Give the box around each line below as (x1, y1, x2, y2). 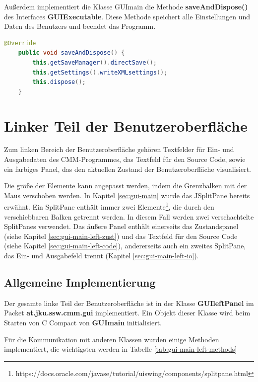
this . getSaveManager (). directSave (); (32, 59, 157, 66)
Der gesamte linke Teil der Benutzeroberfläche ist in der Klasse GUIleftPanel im (4, 298, 254, 308)
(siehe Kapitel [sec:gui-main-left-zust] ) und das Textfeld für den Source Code (4, 230, 238, 241)
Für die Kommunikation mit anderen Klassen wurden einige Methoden (4, 334, 219, 344)
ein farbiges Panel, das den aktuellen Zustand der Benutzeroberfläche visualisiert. (4, 163, 251, 174)
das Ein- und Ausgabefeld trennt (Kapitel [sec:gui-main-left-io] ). (4, 250, 199, 261)
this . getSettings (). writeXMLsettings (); (32, 69, 168, 76)
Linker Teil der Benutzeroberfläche (4, 115, 248, 136)
